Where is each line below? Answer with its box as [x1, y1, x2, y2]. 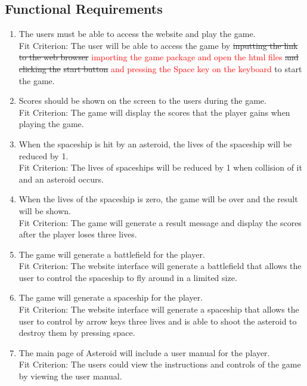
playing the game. [18, 118, 84, 130]
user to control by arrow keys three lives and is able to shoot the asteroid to [18, 314, 297, 327]
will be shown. [18, 204, 71, 217]
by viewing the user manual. [18, 370, 122, 382]
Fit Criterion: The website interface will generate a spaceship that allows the [18, 303, 299, 316]
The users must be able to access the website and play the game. [18, 27, 256, 40]
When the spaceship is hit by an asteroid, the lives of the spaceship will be [18, 137, 292, 150]
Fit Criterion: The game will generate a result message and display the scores [18, 216, 302, 228]
